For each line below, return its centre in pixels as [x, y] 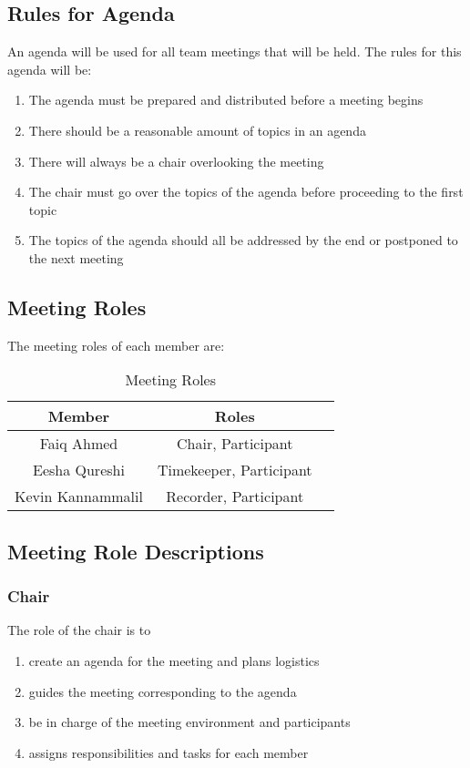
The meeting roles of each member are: [116, 345]
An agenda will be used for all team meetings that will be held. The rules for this [235, 51]
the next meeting [76, 257]
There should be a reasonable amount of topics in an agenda [197, 130]
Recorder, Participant [235, 497]
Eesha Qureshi [79, 470]
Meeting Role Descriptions [136, 551]
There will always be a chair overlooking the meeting [176, 161]
